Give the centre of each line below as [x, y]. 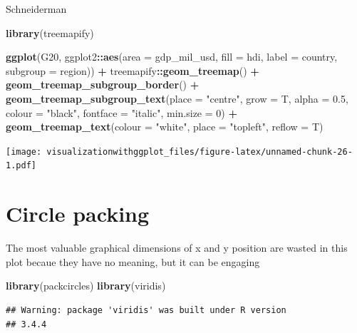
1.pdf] [21, 166]
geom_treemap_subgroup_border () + [103, 84]
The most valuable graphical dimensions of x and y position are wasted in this [177, 248]
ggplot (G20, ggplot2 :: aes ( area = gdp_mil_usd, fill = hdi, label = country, [172, 57]
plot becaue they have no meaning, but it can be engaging [133, 261]
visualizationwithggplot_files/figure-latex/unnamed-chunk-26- [200, 152]
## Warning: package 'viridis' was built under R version [146, 310]
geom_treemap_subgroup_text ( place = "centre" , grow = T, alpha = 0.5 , [177, 98]
